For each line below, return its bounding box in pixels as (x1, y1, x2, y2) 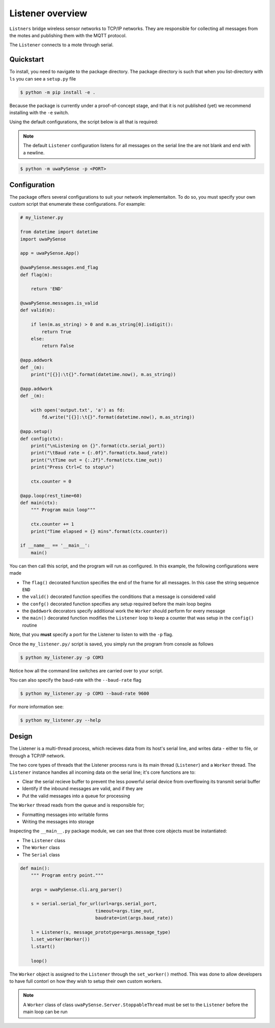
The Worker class (22, 845, 60, 851)
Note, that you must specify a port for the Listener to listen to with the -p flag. (9, 632, 173, 638)
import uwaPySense (20, 236, 66, 242)
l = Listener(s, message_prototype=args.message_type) (31, 930, 171, 935)
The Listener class (22, 837, 66, 843)
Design (9, 732, 33, 741)
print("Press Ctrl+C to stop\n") (31, 464, 115, 470)
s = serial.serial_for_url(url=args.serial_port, (31, 901, 157, 907)
